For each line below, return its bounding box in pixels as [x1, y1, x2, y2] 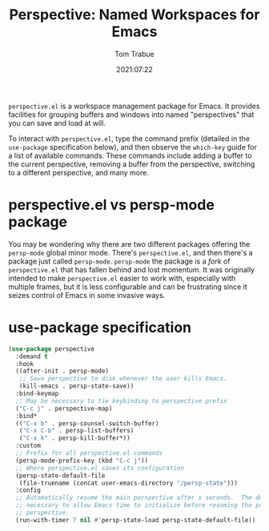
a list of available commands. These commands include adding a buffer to [8, 151, 252, 160]
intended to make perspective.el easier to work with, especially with [8, 273, 236, 283]
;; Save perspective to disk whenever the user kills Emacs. [18, 375, 227, 383]
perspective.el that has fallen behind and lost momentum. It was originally [8, 264, 255, 274]
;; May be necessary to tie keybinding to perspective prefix [15, 396, 227, 405]
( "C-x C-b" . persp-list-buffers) [18, 427, 134, 435]
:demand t [15, 352, 48, 360]
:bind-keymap [15, 390, 59, 398]
